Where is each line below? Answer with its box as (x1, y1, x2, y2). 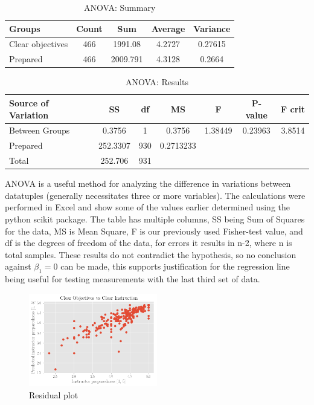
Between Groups (9, 124, 70, 137)
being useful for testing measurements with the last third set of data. (5, 273, 260, 285)
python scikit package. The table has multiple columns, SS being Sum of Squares (5, 212, 305, 225)
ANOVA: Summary (84, 1, 156, 13)
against (5, 260, 31, 273)
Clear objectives (9, 37, 68, 50)
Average (151, 22, 185, 34)
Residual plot (29, 388, 78, 401)
